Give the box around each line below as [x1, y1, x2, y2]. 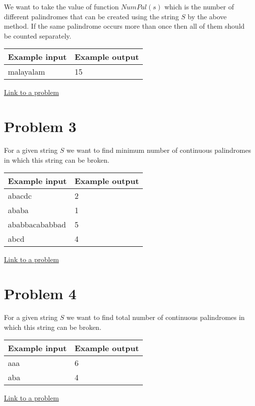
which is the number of [164, 1, 234, 11]
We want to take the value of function [4, 1, 119, 11]
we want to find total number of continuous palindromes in [66, 312, 245, 322]
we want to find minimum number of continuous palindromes [66, 145, 251, 155]
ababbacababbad [8, 219, 66, 230]
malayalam [8, 66, 45, 78]
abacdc [8, 190, 32, 202]
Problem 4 [4, 283, 77, 304]
